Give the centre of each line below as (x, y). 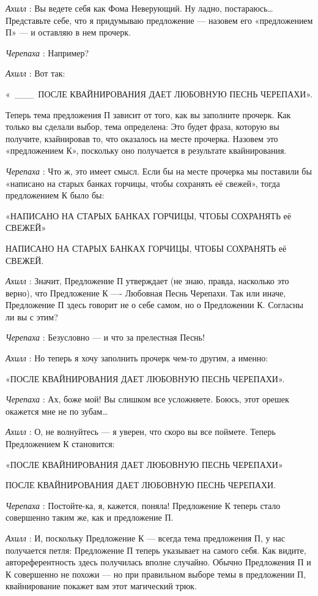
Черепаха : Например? (47, 52)
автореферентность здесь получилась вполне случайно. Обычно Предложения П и (158, 562)
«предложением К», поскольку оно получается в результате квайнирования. (146, 150)
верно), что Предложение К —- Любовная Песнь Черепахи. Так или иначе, (146, 292)
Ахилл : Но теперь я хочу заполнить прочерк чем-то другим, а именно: (137, 358)
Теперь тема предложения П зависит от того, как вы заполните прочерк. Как (148, 114)
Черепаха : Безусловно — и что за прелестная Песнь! (105, 337)
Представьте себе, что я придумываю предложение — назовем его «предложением (159, 20)
